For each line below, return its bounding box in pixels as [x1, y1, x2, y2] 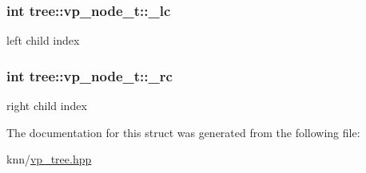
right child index [6, 97, 87, 114]
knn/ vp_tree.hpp [6, 151, 92, 167]
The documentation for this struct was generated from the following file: [6, 124, 360, 140]
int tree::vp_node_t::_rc [6, 65, 173, 85]
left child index [6, 32, 80, 49]
